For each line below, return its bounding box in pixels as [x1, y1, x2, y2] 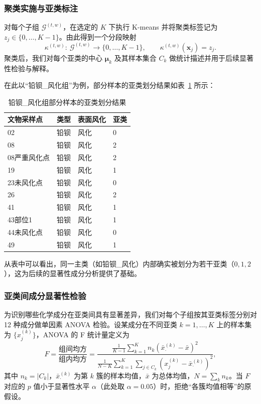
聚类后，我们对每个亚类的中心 [4, 52, 102, 63]
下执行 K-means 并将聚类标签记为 [108, 22, 218, 32]
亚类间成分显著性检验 [4, 289, 86, 302]
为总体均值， [152, 370, 194, 380]
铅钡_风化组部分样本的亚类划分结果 [8, 96, 126, 107]
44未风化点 [8, 226, 43, 237]
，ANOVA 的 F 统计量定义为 [36, 329, 129, 340]
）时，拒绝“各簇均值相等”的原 [153, 381, 251, 391]
